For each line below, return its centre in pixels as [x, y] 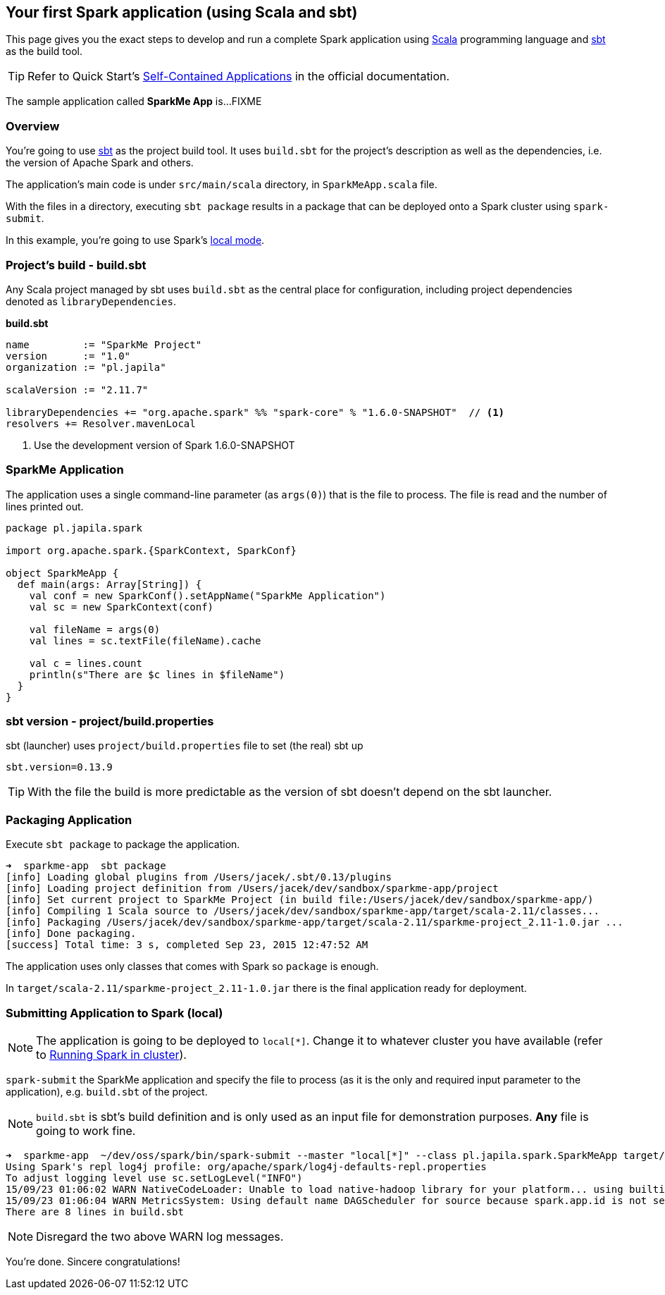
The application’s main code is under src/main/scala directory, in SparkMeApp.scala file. [222, 185]
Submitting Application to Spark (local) [114, 1013]
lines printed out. [45, 506]
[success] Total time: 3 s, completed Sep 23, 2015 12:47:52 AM [187, 945]
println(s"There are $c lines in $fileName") [157, 674]
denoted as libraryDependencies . [91, 301]
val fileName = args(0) [95, 629]
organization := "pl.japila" [86, 367]
